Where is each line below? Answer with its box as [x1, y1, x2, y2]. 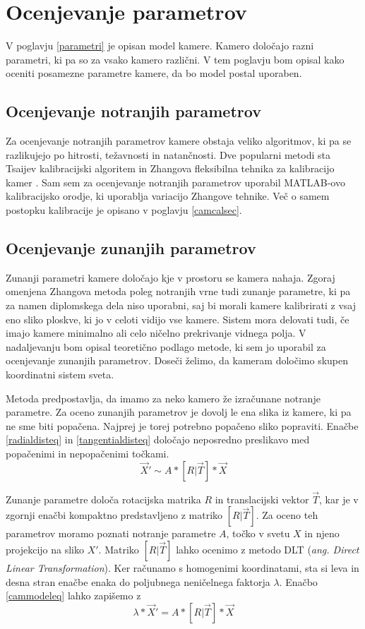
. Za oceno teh [256, 508, 318, 522]
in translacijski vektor [215, 491, 309, 506]
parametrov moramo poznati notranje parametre [6, 526, 216, 541]
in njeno [304, 526, 340, 541]
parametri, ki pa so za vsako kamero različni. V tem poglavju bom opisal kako [6, 52, 345, 66]
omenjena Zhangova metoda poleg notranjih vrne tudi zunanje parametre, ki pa [6, 284, 351, 299]
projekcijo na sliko [6, 542, 84, 556]
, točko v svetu [226, 526, 290, 541]
